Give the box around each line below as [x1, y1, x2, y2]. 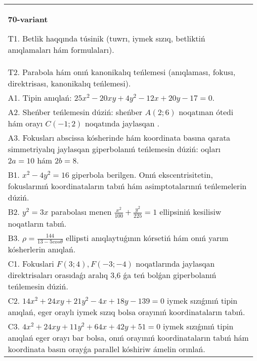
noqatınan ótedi [178, 106, 233, 118]
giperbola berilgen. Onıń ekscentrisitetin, [72, 169, 213, 180]
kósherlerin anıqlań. [8, 243, 76, 255]
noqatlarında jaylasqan [135, 258, 215, 270]
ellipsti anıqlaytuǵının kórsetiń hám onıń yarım [66, 232, 229, 243]
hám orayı [8, 118, 43, 129]
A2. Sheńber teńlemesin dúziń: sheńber [8, 106, 142, 118]
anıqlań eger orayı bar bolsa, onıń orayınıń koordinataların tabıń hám [8, 332, 249, 344]
